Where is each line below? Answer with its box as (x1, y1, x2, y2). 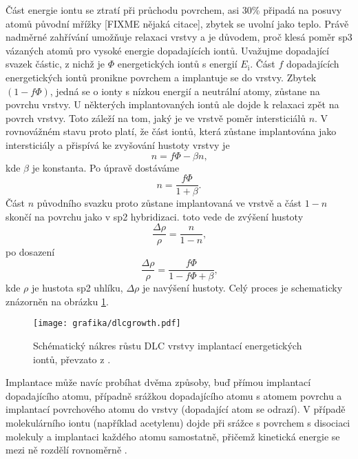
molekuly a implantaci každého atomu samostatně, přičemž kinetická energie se (6, 429, 340, 443)
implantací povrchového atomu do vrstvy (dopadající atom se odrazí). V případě (6, 402, 346, 416)
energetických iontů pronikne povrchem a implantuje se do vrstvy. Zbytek (6, 70, 317, 84)
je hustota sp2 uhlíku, (31, 280, 123, 295)
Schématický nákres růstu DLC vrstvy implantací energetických (33, 338, 302, 352)
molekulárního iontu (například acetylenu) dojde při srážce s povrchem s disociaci (6, 415, 350, 429)
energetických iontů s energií (117, 57, 238, 71)
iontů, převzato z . (33, 351, 111, 366)
